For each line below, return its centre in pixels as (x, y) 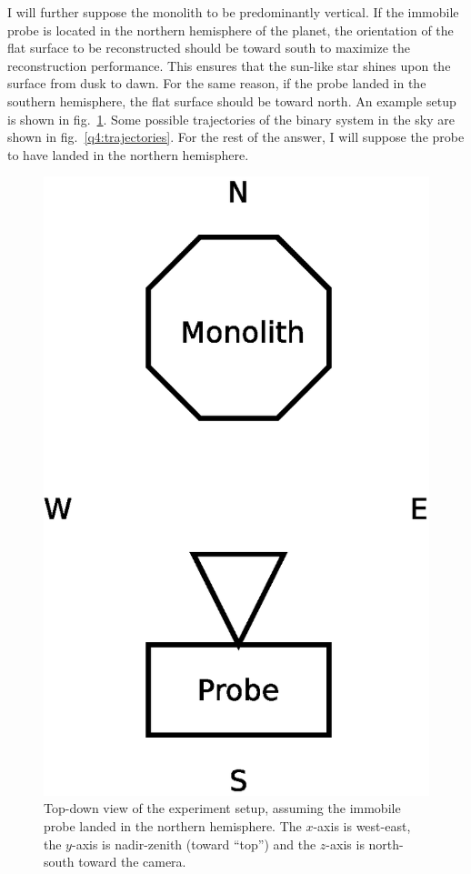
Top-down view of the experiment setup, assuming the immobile (222, 808)
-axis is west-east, (362, 826)
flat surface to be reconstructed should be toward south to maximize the (209, 48)
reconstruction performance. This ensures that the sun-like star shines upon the (229, 65)
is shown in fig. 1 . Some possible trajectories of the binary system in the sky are (231, 119)
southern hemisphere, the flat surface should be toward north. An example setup (232, 100)
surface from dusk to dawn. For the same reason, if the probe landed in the (217, 83)
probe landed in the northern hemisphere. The (173, 826)
